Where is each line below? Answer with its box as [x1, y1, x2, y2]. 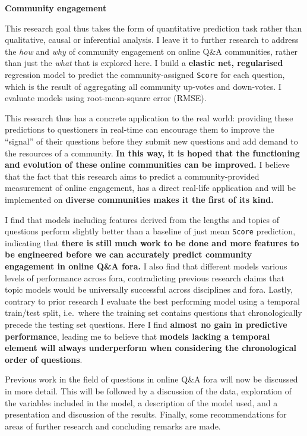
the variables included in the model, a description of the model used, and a [5, 396, 278, 409]
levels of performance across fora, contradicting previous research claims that [5, 271, 284, 284]
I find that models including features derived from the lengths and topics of [5, 213, 280, 225]
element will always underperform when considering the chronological [5, 341, 297, 354]
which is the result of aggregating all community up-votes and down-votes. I [5, 80, 281, 92]
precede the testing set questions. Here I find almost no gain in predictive [5, 318, 287, 330]
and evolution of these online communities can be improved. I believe [5, 158, 290, 171]
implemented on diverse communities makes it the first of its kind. [5, 193, 274, 205]
